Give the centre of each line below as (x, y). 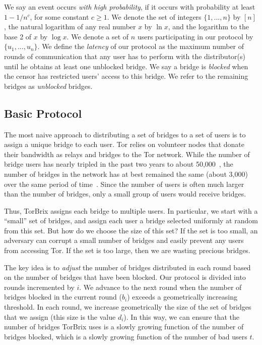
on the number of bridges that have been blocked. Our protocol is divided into (125, 277)
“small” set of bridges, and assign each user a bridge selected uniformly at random (131, 220)
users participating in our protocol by (195, 36)
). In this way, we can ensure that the (181, 316)
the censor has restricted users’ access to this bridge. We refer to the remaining (126, 76)
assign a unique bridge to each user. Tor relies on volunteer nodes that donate (124, 144)
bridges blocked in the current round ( (63, 297)
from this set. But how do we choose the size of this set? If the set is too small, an (131, 230)
